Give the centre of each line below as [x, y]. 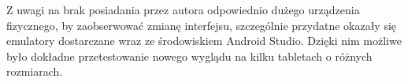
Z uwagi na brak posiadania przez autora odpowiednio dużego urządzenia [183, 9]
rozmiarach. [35, 71]
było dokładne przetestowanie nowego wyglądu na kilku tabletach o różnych [189, 56]
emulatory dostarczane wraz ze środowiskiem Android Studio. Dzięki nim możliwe [204, 41]
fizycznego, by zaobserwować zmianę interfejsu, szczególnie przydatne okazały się [202, 25]
